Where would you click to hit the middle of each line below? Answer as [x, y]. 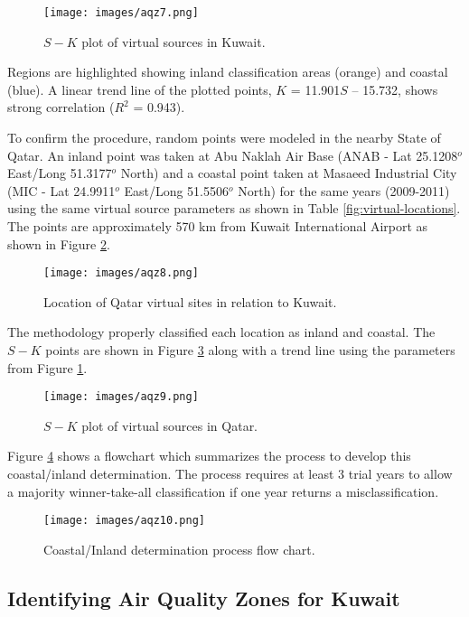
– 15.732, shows [395, 89]
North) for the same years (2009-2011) [344, 190]
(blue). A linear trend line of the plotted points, [140, 89]
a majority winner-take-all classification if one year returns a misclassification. [223, 491]
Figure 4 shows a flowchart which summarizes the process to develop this [209, 456]
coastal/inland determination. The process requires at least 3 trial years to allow [230, 474]
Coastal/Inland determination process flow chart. [179, 549]
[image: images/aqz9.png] [121, 397]
